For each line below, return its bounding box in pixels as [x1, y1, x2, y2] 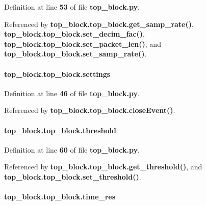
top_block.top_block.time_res [4, 191, 116, 202]
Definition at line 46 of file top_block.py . [4, 87, 140, 98]
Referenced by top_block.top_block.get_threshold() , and [4, 161, 202, 172]
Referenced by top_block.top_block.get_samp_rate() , [4, 18, 194, 29]
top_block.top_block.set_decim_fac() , [4, 28, 145, 39]
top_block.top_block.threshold [4, 125, 116, 135]
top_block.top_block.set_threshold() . [4, 171, 141, 182]
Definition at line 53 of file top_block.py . [4, 2, 140, 12]
